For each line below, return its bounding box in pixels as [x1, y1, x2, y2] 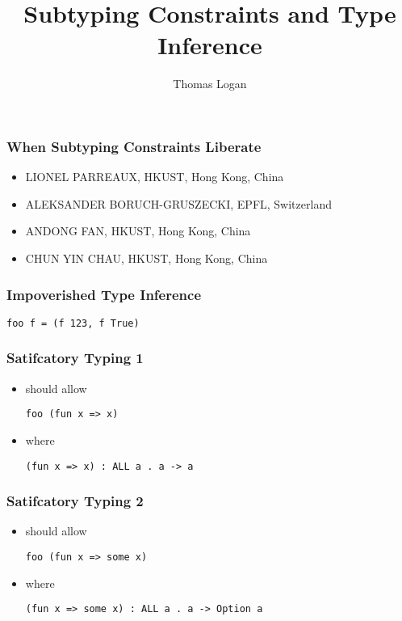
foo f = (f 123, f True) [6, 317, 140, 329]
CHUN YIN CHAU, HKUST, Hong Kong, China [25, 249, 268, 266]
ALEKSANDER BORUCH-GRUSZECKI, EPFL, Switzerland [25, 195, 332, 212]
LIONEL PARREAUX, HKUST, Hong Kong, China [25, 168, 284, 185]
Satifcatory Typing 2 [6, 491, 144, 511]
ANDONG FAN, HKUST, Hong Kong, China [25, 222, 251, 239]
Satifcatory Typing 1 [6, 348, 144, 368]
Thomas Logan [173, 75, 247, 92]
